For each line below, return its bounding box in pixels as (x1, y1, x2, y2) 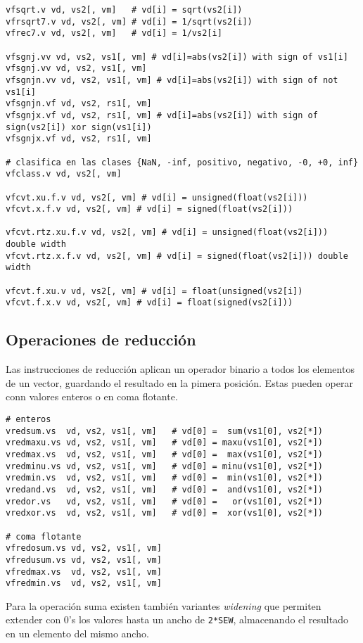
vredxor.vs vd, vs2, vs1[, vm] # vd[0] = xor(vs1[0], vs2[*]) (6, 508, 324, 518)
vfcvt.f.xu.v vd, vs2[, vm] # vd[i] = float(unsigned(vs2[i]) (6, 286, 303, 296)
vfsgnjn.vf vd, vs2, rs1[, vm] (6, 98, 152, 109)
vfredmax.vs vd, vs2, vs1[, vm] (6, 566, 162, 577)
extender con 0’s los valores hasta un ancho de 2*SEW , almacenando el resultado (6, 612, 348, 627)
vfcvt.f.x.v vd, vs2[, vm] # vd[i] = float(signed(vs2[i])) (6, 298, 293, 308)
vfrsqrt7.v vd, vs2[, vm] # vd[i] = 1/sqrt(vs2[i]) (6, 16, 253, 27)
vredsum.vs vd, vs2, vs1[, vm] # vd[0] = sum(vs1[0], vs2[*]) (6, 426, 324, 436)
